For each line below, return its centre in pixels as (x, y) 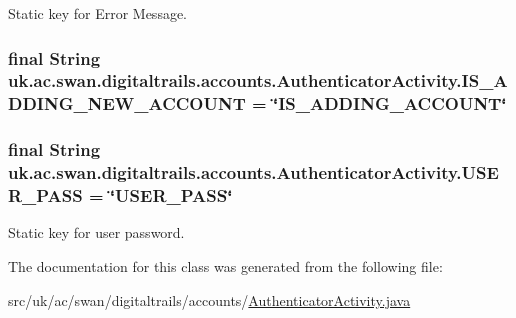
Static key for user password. (96, 232)
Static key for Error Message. (98, 13)
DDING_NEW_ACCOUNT (127, 103)
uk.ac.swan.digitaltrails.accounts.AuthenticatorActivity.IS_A (258, 80)
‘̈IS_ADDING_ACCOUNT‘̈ (389, 103)
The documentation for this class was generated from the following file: (225, 265)
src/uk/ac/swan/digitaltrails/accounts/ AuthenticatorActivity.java (209, 299)
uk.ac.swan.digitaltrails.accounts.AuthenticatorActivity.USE (253, 172)
